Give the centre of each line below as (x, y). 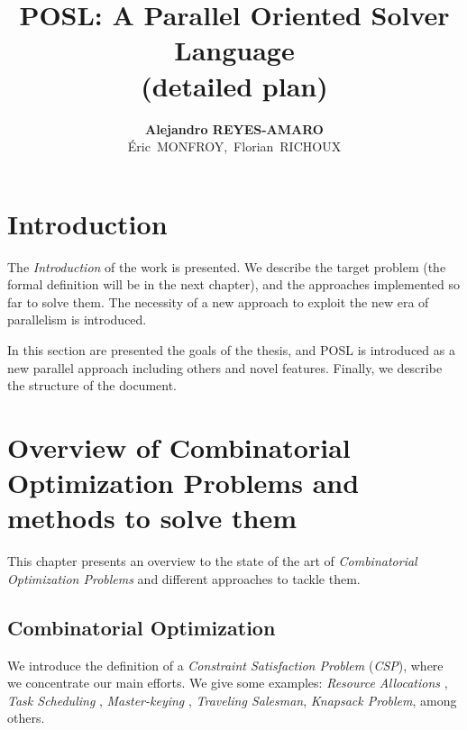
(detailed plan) (234, 85)
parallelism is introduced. (77, 319)
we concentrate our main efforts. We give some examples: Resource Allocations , (228, 683)
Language (234, 50)
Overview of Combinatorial (179, 447)
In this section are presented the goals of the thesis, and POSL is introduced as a (231, 350)
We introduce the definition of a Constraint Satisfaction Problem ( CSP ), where (225, 665)
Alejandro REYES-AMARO (234, 128)
